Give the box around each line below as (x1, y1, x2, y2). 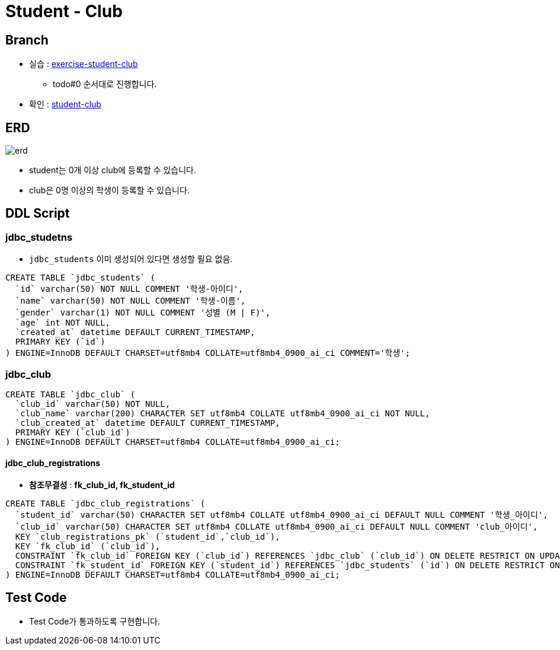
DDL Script (5, 206, 70, 221)
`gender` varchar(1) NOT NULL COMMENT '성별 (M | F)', (15, 308, 271, 318)
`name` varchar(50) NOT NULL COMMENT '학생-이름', (15, 296, 246, 306)
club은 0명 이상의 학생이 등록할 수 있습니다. (29, 185, 190, 196)
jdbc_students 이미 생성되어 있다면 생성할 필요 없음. (29, 254, 233, 265)
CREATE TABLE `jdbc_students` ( (5, 273, 155, 283)
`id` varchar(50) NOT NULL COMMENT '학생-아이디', (15, 284, 244, 294)
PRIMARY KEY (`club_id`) (15, 427, 130, 437)
